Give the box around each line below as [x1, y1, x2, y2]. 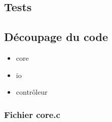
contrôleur [16, 87, 48, 97]
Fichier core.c [4, 108, 60, 120]
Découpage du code [4, 29, 108, 45]
